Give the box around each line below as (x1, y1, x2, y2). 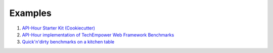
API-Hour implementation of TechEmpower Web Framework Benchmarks (22, 31, 174, 37)
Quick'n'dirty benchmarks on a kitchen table (22, 39, 115, 45)
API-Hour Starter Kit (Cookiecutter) (22, 25, 96, 31)
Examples (9, 7, 52, 18)
